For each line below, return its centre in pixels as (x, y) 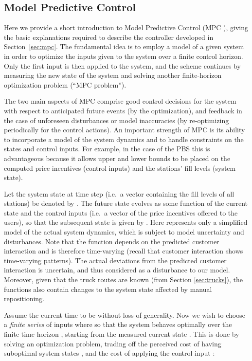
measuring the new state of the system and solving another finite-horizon (113, 75)
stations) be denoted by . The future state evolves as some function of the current (126, 203)
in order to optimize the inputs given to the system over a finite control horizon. (124, 56)
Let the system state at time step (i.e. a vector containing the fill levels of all (119, 193)
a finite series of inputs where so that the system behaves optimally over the (118, 324)
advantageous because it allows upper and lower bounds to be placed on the (117, 158)
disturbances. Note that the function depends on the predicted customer (112, 241)
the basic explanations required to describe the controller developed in (109, 37)
